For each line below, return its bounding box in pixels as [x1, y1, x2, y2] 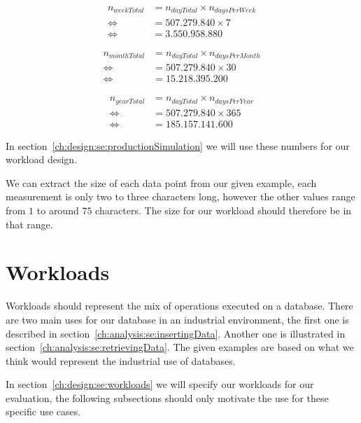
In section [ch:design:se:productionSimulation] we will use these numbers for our [6, 138, 350, 153]
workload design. [6, 152, 78, 167]
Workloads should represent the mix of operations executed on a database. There [6, 298, 353, 313]
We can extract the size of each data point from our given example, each [6, 175, 317, 190]
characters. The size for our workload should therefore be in [95, 203, 352, 218]
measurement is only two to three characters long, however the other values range [6, 189, 355, 204]
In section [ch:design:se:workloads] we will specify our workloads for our [6, 377, 314, 391]
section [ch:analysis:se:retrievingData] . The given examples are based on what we [6, 340, 354, 354]
